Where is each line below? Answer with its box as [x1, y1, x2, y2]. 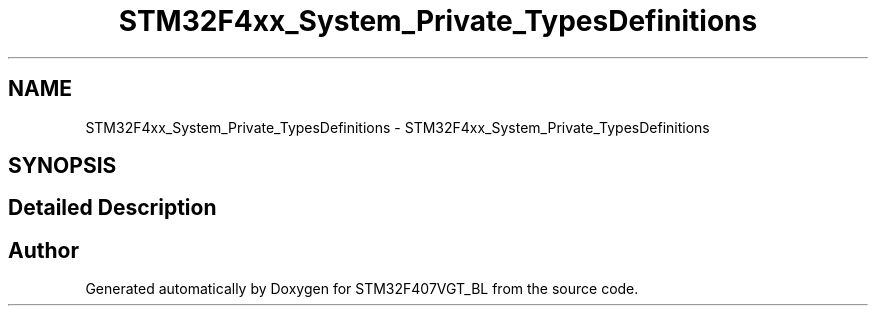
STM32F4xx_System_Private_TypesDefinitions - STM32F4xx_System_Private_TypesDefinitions [85, 118, 710, 136]
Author [8, 237, 79, 263]
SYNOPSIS [8, 153, 117, 179]
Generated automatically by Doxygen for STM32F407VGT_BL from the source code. [85, 280, 639, 298]
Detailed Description [8, 195, 217, 221]
